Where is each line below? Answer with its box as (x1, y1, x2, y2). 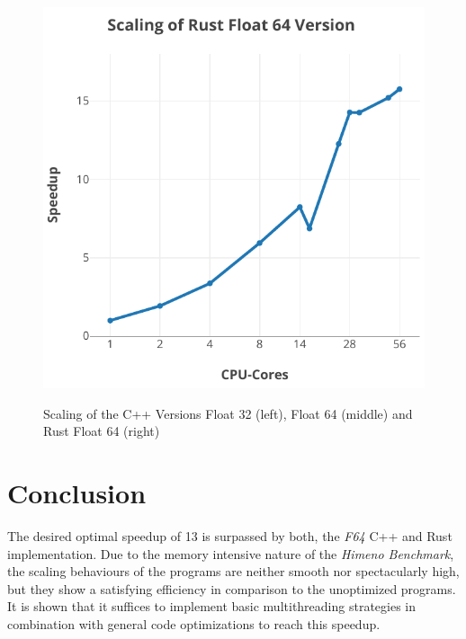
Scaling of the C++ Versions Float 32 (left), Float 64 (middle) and (43, 404, 413, 422)
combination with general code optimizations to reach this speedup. (7, 614, 381, 633)
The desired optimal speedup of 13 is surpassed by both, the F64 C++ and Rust (7, 526, 453, 545)
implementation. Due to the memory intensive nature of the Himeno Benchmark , (7, 544, 454, 563)
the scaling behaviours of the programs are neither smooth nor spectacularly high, (7, 562, 460, 581)
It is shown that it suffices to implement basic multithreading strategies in (7, 597, 417, 616)
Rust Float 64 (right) (43, 422, 160, 440)
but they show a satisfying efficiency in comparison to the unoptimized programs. (7, 579, 456, 598)
